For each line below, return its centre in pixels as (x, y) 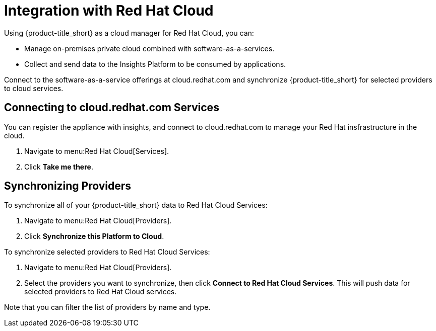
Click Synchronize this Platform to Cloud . (94, 236)
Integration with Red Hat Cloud (109, 11)
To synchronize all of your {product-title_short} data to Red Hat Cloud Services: (136, 205)
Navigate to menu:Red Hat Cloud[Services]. (97, 151)
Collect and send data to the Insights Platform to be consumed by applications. (155, 64)
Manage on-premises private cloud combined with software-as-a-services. (149, 48)
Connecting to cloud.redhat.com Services (112, 108)
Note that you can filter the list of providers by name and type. (107, 307)
